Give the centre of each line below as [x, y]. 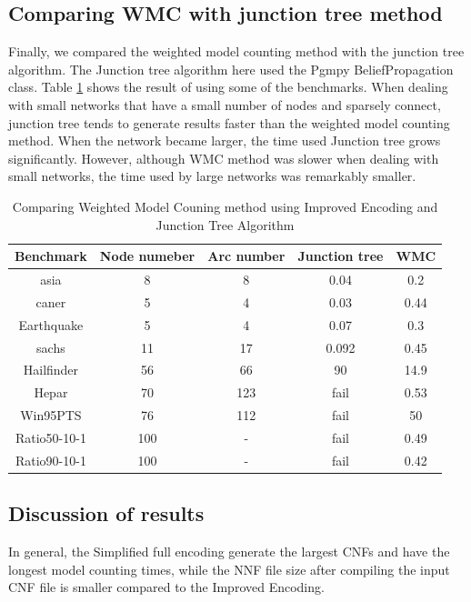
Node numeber [147, 256]
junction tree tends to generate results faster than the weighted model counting [229, 122]
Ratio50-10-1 [50, 437]
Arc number [246, 256]
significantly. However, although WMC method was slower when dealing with [224, 158]
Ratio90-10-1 [50, 460]
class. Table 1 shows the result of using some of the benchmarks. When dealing [228, 87]
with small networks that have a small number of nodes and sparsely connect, [225, 104]
